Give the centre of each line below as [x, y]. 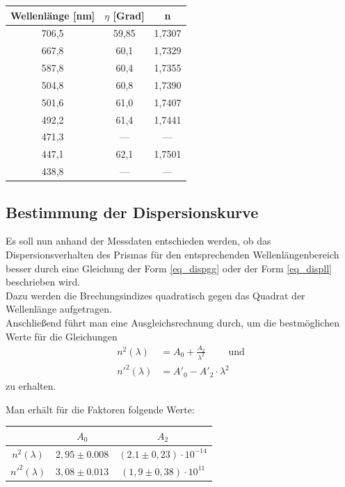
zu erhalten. [31, 386]
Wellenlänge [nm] [53, 15]
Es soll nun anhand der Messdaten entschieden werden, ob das [138, 241]
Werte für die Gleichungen [62, 336]
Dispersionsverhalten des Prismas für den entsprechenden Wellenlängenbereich [172, 254]
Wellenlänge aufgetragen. [59, 309]
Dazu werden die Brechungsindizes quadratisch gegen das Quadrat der [155, 295]
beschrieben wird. [43, 282]
